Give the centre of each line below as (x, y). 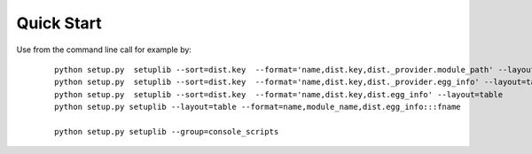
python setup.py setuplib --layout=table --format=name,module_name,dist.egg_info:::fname (258, 107)
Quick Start (59, 23)
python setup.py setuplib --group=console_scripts (167, 131)
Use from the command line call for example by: (104, 50)
